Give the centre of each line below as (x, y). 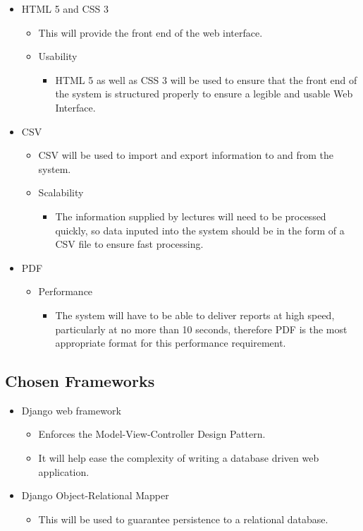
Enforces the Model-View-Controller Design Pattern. (152, 434)
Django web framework (71, 410)
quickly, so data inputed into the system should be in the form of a (200, 230)
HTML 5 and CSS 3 (65, 8)
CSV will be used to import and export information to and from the (186, 155)
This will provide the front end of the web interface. (150, 32)
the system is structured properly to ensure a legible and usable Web (204, 94)
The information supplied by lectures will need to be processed (191, 216)
